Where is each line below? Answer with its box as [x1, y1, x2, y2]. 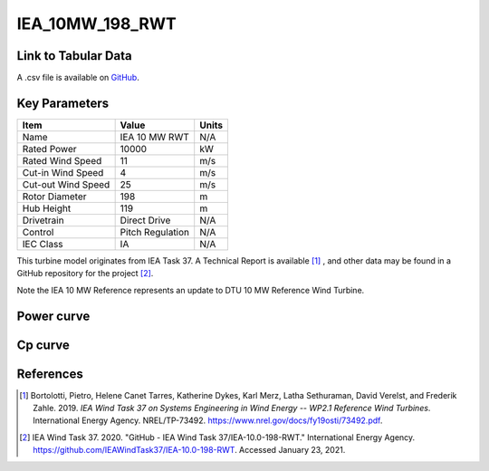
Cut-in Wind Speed [22, 166, 104, 178]
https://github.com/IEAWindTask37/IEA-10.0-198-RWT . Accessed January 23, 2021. [33, 445, 346, 456]
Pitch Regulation [120, 226, 190, 238]
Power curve [16, 308, 91, 323]
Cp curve [16, 337, 70, 352]
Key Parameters [16, 95, 109, 111]
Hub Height [22, 202, 72, 215]
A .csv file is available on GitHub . [16, 72, 139, 83]
